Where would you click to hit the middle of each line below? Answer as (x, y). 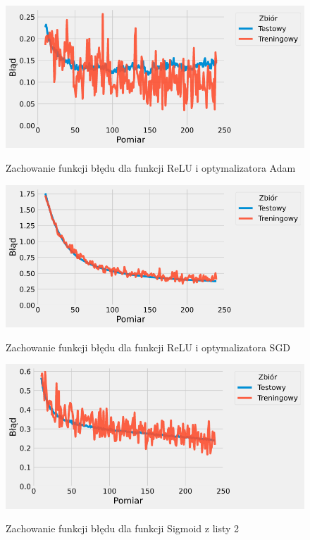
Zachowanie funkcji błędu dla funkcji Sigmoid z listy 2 (123, 528)
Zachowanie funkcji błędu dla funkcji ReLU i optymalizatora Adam (151, 168)
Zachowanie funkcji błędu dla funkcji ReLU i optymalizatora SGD (148, 347)
